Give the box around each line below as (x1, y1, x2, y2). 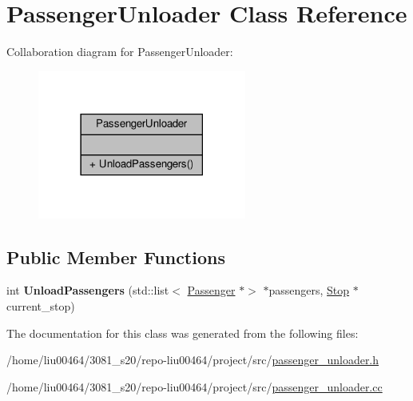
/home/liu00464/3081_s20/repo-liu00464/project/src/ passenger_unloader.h (6, 351, 379, 368)
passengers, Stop (268, 282, 350, 299)
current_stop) (6, 298, 75, 315)
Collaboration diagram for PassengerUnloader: (6, 43, 233, 60)
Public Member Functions (6, 244, 225, 269)
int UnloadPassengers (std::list (6, 282, 169, 299)
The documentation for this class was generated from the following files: (6, 324, 359, 341)
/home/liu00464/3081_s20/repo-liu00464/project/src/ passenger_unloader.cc (6, 378, 383, 395)
